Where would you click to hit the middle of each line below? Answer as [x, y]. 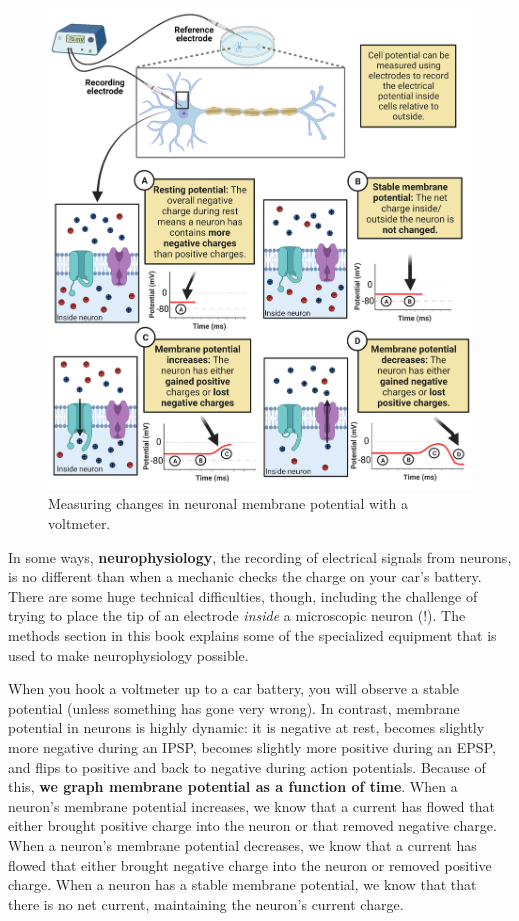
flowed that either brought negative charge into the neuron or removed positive [250, 864]
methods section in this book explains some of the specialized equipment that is [252, 635]
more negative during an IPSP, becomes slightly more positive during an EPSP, [252, 747]
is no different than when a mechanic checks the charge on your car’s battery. [245, 576]
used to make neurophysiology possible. [128, 654]
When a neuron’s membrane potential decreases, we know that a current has [242, 844]
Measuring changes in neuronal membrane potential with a [228, 503]
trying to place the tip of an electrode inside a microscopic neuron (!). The [237, 615]
